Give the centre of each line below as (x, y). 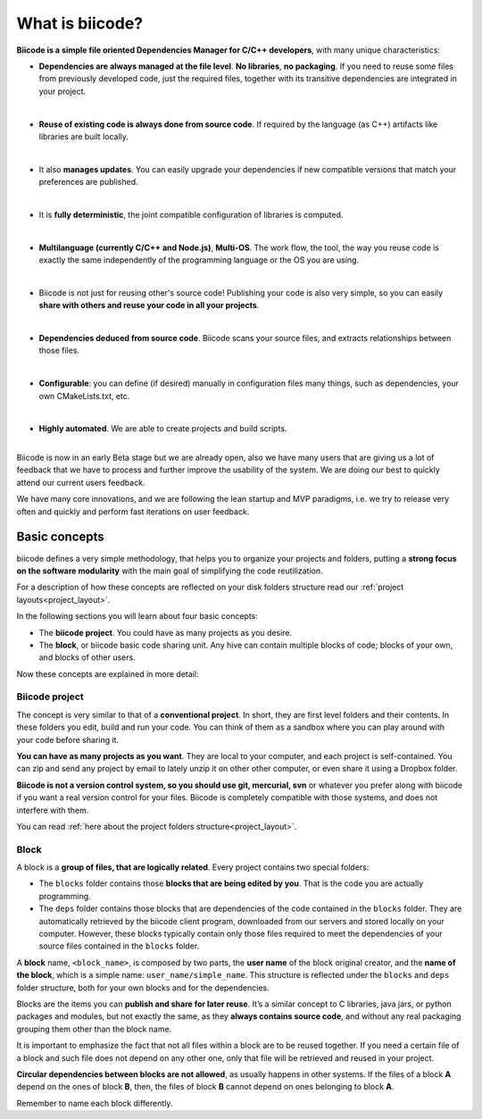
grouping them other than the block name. (94, 1029)
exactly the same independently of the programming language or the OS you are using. (199, 260)
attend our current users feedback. (81, 482)
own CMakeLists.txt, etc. (84, 396)
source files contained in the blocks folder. (119, 946)
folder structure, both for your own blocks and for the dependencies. (143, 988)
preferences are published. (88, 182)
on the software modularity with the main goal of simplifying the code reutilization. (170, 571)
